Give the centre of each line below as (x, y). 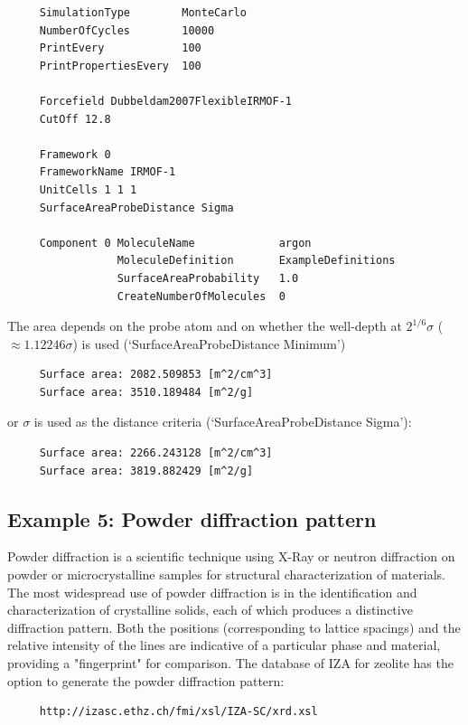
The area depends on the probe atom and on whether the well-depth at (205, 326)
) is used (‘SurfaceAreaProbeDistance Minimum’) (209, 343)
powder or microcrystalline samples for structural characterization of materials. (226, 574)
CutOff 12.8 (75, 119)
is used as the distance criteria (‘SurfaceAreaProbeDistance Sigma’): (223, 422)
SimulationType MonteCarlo (143, 13)
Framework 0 (75, 154)
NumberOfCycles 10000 (127, 30)
